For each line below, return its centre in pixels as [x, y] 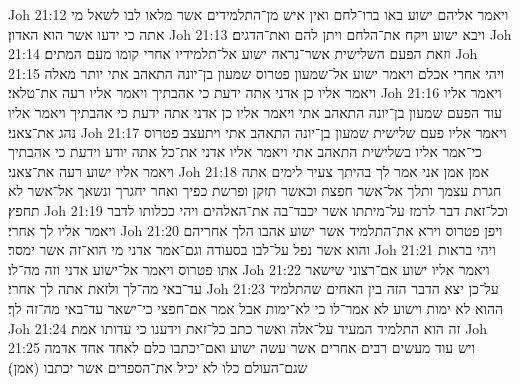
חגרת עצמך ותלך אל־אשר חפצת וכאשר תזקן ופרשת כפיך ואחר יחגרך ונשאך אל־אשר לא [255, 190]
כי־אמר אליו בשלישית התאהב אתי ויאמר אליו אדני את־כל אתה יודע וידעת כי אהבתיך [245, 151]
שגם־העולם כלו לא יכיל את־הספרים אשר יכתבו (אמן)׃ [158, 366]
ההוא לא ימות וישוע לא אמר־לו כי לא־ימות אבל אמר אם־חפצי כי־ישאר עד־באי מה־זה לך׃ [256, 307]
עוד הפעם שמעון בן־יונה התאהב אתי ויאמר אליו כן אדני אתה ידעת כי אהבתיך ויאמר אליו [255, 111]
